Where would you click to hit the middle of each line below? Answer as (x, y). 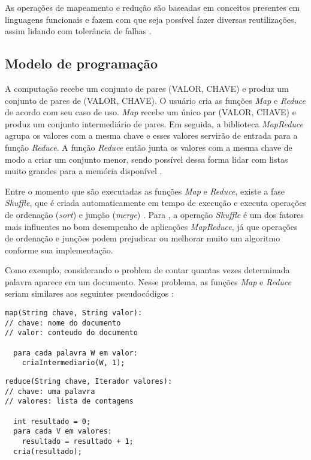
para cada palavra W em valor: (76, 353)
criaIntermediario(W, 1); (73, 363)
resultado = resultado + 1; (78, 441)
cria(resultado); (48, 451)
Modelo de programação (81, 63)
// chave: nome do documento (63, 323)
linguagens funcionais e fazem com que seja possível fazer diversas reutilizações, (151, 19)
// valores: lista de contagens (69, 401)
